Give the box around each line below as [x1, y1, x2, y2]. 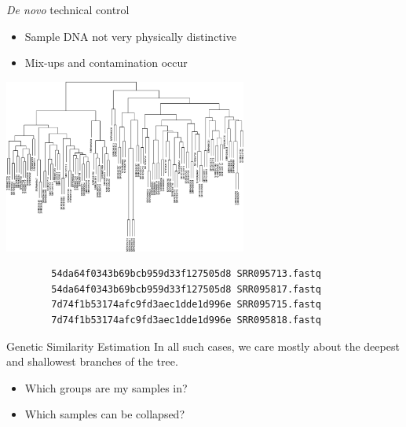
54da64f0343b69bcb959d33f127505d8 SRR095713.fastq [51, 268, 321, 280]
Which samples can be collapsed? [24, 406, 185, 422]
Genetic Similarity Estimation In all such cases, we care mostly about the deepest [6, 337, 400, 354]
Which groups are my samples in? [24, 379, 188, 396]
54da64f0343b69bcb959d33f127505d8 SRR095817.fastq [51, 283, 321, 295]
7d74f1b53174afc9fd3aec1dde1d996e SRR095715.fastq [51, 299, 321, 311]
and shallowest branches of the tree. [6, 353, 178, 370]
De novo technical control [6, 2, 130, 17]
